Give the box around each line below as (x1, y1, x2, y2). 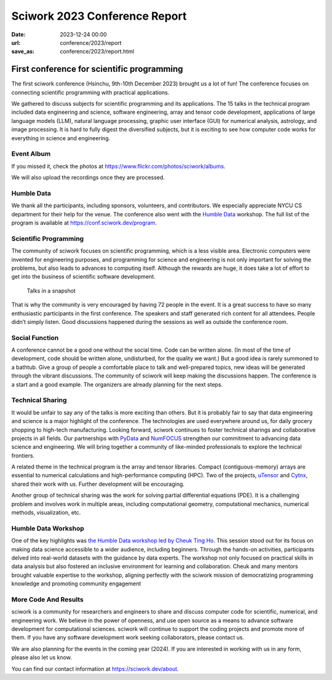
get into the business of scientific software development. (11, 273, 156, 280)
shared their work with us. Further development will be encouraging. (11, 480, 184, 488)
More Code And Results (11, 595, 84, 604)
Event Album (11, 149, 51, 158)
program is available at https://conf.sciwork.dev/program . (11, 219, 157, 227)
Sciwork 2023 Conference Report (11, 9, 187, 23)
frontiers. (11, 452, 35, 459)
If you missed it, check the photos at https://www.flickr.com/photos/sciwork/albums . (11, 162, 226, 170)
